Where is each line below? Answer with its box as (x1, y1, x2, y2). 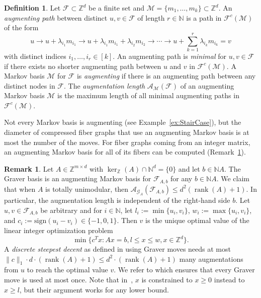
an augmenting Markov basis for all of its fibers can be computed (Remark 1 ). (4, 146, 246, 157)
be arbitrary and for (40, 204, 102, 215)
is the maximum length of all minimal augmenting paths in (57, 90, 239, 101)
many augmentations (179, 253, 243, 264)
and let (178, 163, 200, 174)
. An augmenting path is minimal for (113, 50, 226, 61)
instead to (214, 274, 245, 285)
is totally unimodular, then (45, 183, 129, 194)
